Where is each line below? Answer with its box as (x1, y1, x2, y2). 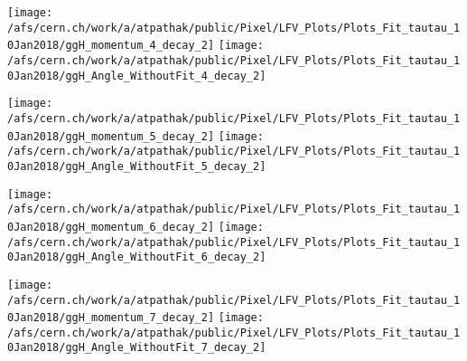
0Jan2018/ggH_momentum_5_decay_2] (7, 129, 215, 143)
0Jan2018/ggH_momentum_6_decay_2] (7, 220, 215, 233)
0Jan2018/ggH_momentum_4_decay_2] (7, 39, 215, 52)
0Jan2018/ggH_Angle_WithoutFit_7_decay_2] (7, 341, 266, 355)
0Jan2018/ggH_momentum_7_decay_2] (7, 311, 215, 325)
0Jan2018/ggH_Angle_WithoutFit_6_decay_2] (7, 251, 266, 264)
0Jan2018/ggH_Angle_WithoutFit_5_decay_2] (7, 159, 266, 173)
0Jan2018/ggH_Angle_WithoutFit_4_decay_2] (7, 69, 266, 82)
